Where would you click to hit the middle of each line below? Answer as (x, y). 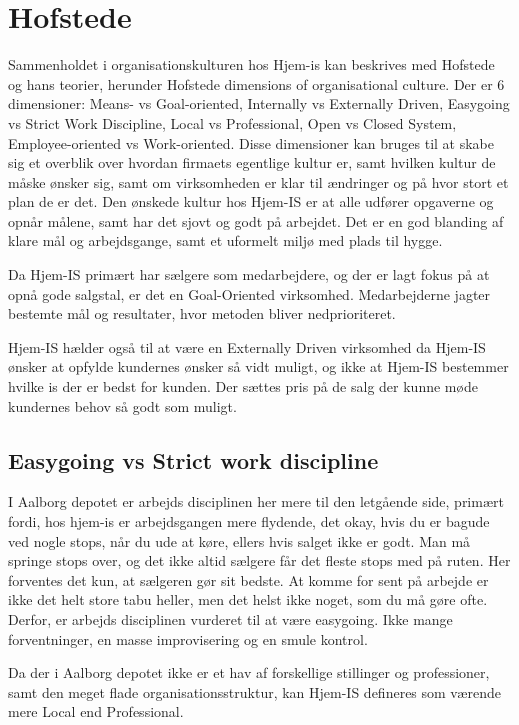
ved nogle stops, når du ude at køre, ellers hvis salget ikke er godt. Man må (239, 540)
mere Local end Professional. (96, 711)
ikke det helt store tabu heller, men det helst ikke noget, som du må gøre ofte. (248, 599)
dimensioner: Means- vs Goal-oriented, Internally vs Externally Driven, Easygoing (259, 103)
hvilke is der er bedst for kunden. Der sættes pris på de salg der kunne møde (243, 386)
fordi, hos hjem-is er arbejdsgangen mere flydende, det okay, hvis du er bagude (249, 521)
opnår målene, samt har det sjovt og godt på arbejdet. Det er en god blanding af (256, 220)
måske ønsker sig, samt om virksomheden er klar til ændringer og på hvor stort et (258, 181)
